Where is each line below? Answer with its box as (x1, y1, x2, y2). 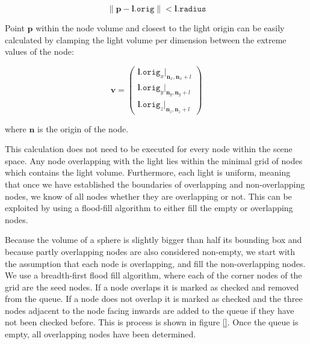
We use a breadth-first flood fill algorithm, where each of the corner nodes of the (5, 269, 302, 281)
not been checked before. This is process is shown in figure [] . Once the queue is (5, 316, 299, 328)
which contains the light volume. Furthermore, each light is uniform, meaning (5, 166, 291, 179)
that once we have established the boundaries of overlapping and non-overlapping (5, 177, 305, 190)
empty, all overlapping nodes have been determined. (5, 328, 196, 340)
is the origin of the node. (37, 122, 129, 135)
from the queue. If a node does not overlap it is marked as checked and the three (5, 292, 303, 305)
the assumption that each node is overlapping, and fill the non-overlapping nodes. (5, 257, 306, 269)
